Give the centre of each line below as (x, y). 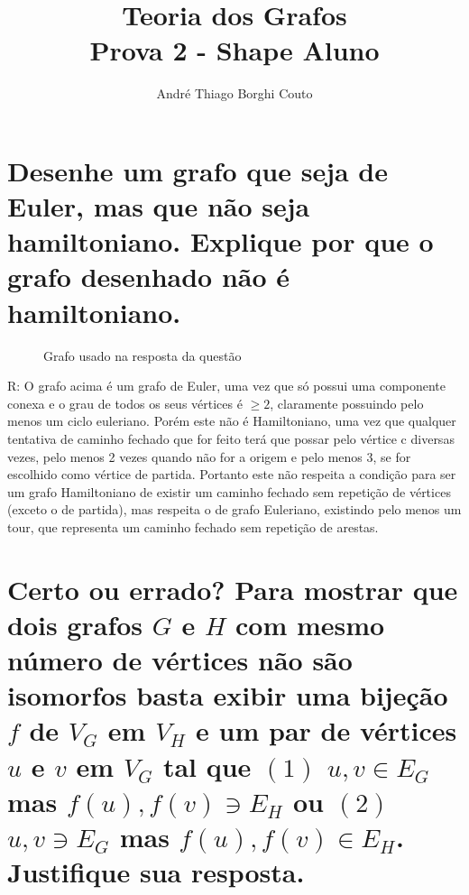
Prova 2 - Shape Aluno (234, 50)
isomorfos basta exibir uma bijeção (228, 695)
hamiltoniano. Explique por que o (221, 241)
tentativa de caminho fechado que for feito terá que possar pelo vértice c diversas (231, 438)
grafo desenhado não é (149, 277)
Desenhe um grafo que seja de (198, 170)
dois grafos (75, 624)
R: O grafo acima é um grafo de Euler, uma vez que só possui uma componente (227, 386)
